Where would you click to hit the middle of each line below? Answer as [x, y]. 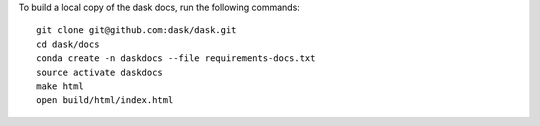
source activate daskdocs [100, 72]
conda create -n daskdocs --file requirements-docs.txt [176, 58]
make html [60, 86]
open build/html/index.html [105, 100]
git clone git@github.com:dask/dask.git [136, 30]
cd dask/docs [68, 44]
